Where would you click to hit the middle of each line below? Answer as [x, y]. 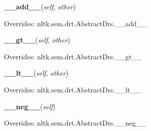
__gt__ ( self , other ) [37, 40]
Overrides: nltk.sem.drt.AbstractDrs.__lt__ [72, 89]
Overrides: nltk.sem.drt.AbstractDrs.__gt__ [73, 56]
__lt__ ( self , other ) [36, 73]
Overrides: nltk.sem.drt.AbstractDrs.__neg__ [75, 123]
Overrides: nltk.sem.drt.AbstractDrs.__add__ [75, 23]
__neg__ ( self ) [30, 106]
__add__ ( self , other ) [40, 6]
